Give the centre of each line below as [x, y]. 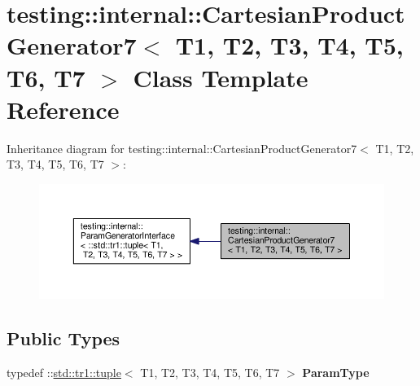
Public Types [63, 338]
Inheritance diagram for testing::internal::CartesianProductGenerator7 [182, 148]
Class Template [221, 77]
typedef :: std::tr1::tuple [64, 372]
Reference [63, 109]
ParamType [336, 372]
